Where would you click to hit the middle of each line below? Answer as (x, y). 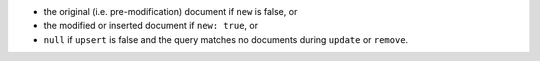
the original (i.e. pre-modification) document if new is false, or (170, 11)
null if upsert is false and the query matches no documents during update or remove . (226, 39)
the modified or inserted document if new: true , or (151, 26)
